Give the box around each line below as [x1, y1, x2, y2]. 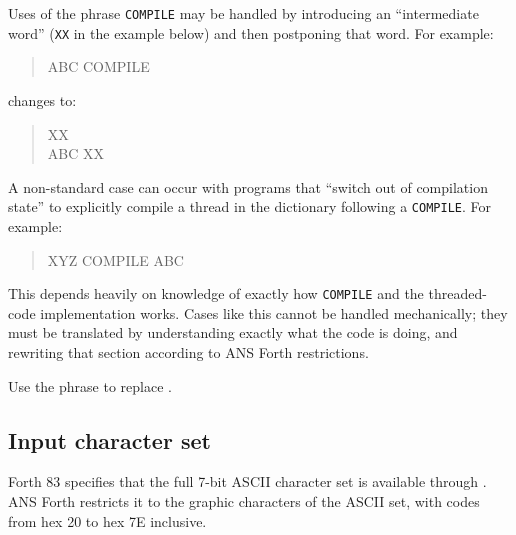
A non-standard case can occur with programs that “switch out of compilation [8, 176, 488, 197]
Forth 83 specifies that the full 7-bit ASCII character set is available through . [8, 471, 487, 492]
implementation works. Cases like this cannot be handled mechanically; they [40, 302, 508, 323]
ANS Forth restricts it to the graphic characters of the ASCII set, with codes [8, 490, 480, 511]
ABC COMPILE [47, 56, 150, 77]
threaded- [428, 283, 487, 304]
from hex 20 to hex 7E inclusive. [8, 510, 207, 531]
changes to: [8, 89, 77, 110]
